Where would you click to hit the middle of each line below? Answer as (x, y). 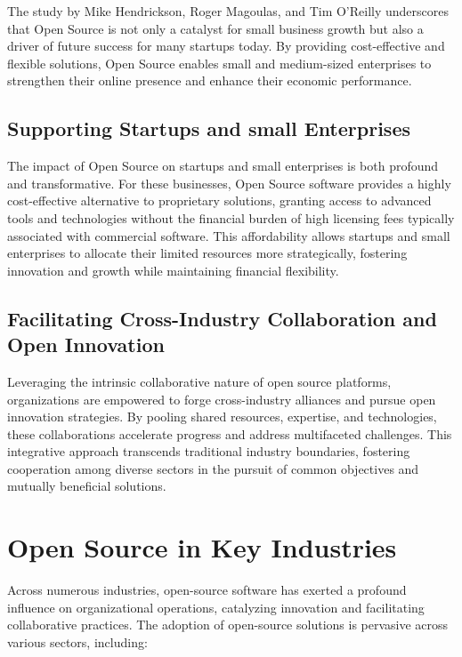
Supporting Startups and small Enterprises (209, 128)
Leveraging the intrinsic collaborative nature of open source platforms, (199, 381)
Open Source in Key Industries (202, 547)
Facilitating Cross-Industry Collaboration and (222, 318)
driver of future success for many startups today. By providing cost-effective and (226, 46)
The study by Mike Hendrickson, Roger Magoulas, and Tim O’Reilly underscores (228, 11)
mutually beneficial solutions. (87, 486)
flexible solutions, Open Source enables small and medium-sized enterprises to (219, 63)
